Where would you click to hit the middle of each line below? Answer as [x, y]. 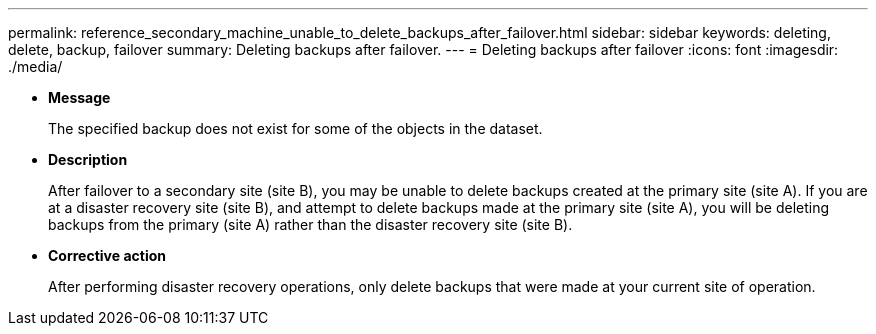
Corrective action [107, 255]
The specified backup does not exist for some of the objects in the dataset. [295, 128]
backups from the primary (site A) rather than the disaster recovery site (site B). [310, 224]
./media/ [35, 66]
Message [79, 97]
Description [88, 159]
